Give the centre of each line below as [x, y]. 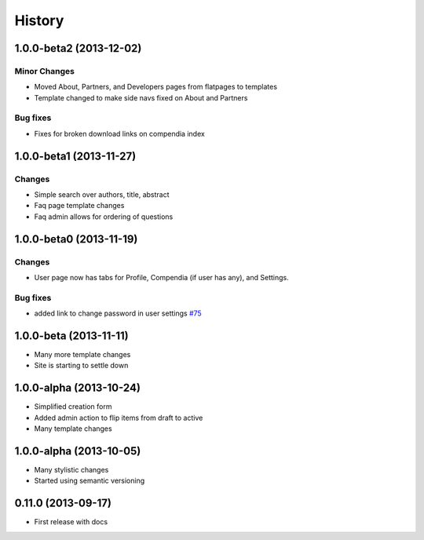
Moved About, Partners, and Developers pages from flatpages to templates [156, 87]
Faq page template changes [79, 206]
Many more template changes [82, 354]
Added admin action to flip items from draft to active [119, 418]
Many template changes [73, 429]
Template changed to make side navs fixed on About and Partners [141, 97]
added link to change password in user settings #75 [118, 313]
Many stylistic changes [71, 469]
